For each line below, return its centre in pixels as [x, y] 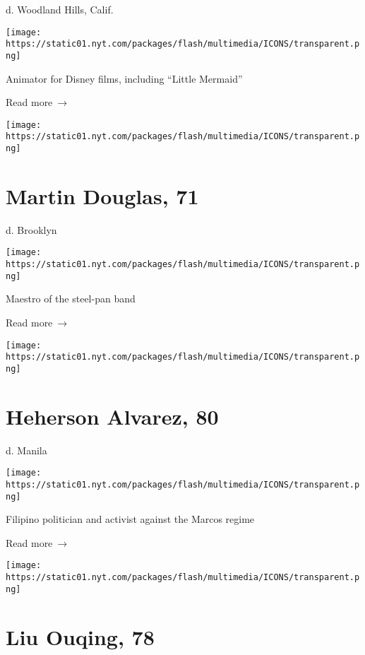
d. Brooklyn [31, 229]
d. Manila [26, 450]
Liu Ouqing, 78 [80, 636]
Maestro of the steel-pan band [71, 299]
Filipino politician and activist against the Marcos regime [130, 519]
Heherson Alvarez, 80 [112, 416]
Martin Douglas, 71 [102, 195]
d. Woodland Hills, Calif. [60, 9]
